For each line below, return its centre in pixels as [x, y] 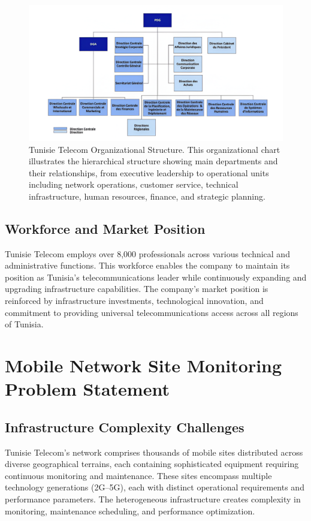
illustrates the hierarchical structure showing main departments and [153, 161]
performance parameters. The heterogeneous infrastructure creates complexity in [153, 499]
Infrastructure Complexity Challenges [125, 427]
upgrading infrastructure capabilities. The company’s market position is [137, 289]
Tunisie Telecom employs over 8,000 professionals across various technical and [147, 253]
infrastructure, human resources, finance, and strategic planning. [147, 196]
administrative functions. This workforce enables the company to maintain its [147, 265]
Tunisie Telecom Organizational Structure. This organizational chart [155, 149]
